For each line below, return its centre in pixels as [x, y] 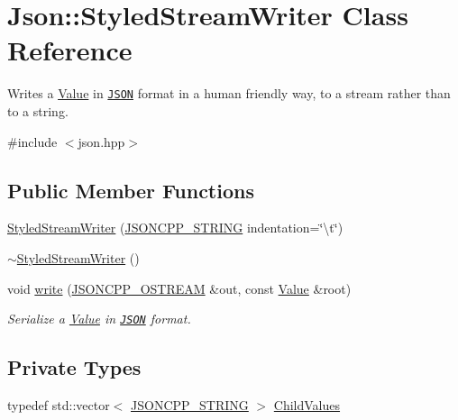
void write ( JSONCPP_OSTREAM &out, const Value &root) [179, 288]
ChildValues [307, 405]
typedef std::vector [59, 405]
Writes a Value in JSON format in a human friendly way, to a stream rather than [229, 93]
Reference [70, 50]
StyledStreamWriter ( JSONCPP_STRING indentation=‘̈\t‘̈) [175, 228]
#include [32, 141]
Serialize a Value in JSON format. [99, 319]
